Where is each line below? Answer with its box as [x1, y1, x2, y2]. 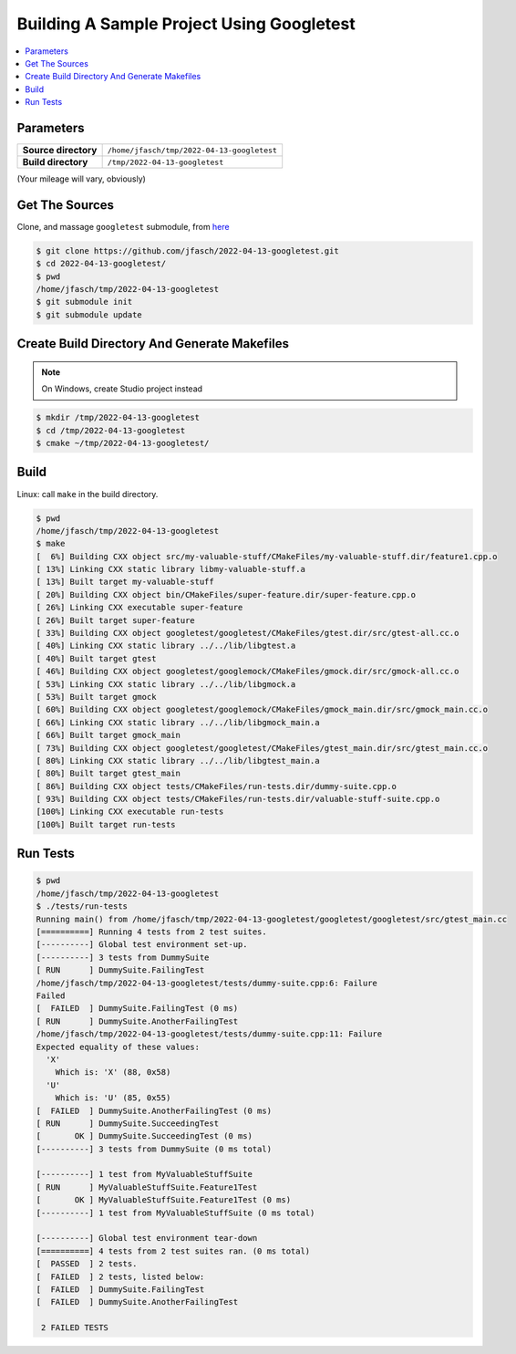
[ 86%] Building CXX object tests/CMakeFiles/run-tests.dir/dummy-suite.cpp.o [36, 781, 397, 791]
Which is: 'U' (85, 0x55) [55, 1093, 171, 1103]
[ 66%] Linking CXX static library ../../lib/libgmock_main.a [36, 717, 320, 727]
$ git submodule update [36, 309, 143, 319]
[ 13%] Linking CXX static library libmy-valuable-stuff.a [36, 564, 305, 575]
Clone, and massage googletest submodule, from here [16, 221, 230, 232]
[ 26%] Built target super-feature [36, 615, 195, 625]
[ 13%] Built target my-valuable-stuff [36, 577, 214, 588]
